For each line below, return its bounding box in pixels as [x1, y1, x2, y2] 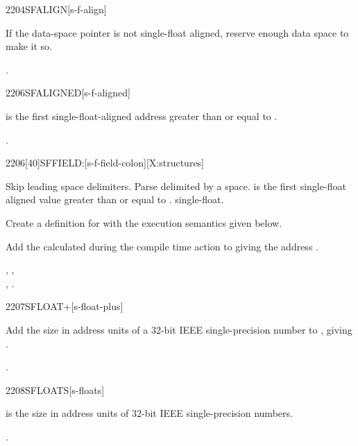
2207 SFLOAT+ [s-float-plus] [6, 299, 123, 314]
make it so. [6, 39, 52, 53]
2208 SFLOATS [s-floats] [6, 382, 105, 397]
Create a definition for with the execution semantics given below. [6, 215, 282, 230]
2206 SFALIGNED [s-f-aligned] [6, 85, 130, 100]
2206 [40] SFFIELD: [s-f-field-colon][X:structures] [6, 155, 205, 170]
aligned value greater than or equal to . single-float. [6, 192, 224, 207]
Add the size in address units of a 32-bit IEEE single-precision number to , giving [6, 322, 352, 336]
